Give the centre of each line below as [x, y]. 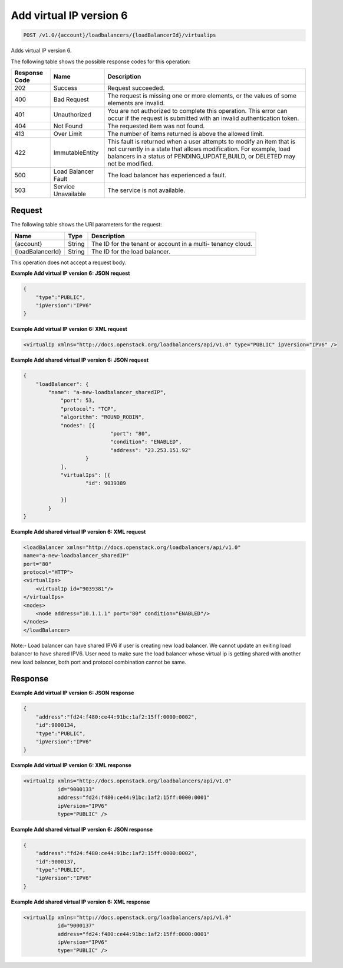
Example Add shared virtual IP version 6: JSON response [82, 829]
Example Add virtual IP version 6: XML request [69, 329]
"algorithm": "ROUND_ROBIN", [103, 417]
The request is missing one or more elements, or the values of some [202, 96]
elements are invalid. [136, 103]
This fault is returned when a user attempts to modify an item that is [202, 141]
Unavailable [70, 194]
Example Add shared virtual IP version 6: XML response [80, 902]
